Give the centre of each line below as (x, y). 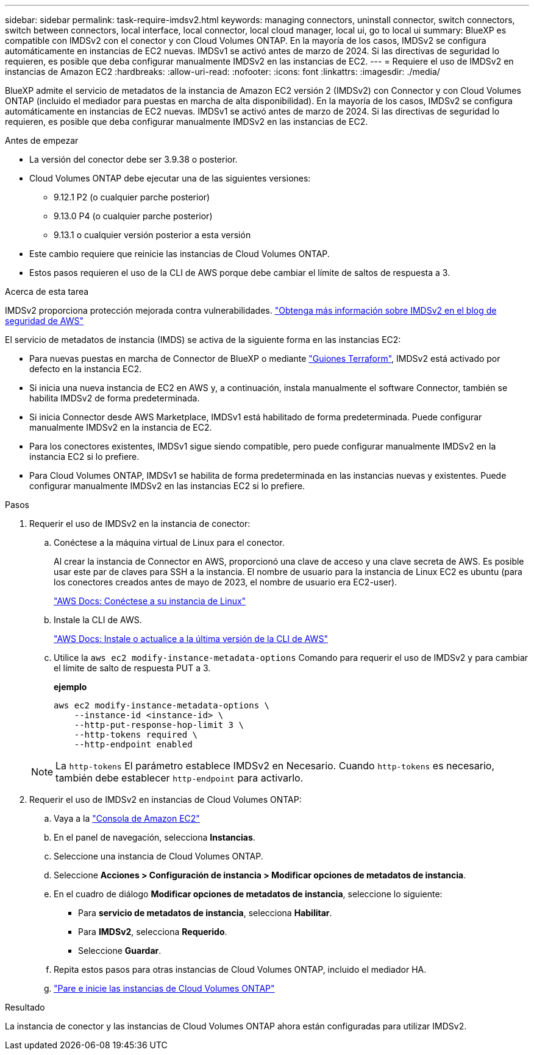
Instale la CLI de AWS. (98, 620)
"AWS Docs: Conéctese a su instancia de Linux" (150, 601)
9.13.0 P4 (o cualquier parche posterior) (133, 216)
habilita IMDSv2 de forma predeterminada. (115, 398)
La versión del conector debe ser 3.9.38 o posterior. (133, 159)
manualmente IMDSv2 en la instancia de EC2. (121, 427)
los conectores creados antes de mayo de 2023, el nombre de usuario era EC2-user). (226, 582)
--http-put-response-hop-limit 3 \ (159, 725)
